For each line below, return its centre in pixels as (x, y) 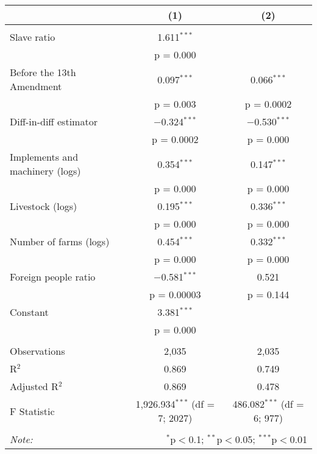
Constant (29, 312)
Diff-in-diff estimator (54, 121)
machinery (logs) (45, 171)
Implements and (44, 157)
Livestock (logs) (44, 206)
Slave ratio (33, 37)
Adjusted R (34, 386)
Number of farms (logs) (60, 241)
